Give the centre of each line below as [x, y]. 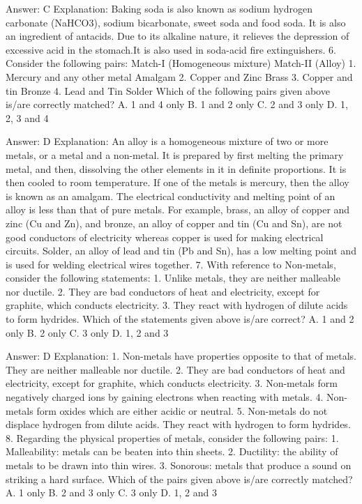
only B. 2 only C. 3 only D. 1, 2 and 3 [87, 332]
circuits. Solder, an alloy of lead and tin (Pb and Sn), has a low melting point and [181, 251]
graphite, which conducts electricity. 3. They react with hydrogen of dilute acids [177, 305]
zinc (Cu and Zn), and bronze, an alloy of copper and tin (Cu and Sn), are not [174, 223]
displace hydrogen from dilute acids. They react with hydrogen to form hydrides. [178, 424]
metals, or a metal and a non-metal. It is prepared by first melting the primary [175, 154]
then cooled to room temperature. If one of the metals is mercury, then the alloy [178, 182]
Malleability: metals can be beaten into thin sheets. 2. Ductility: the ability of [172, 451]
